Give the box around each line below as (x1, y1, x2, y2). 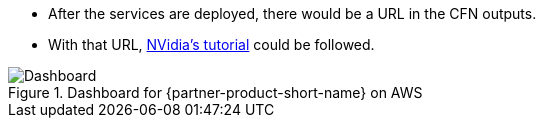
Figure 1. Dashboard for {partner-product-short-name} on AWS (8, 84, 423, 101)
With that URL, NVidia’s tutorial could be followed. (48, 36, 375, 53)
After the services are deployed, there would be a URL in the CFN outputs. (48, 5, 537, 22)
